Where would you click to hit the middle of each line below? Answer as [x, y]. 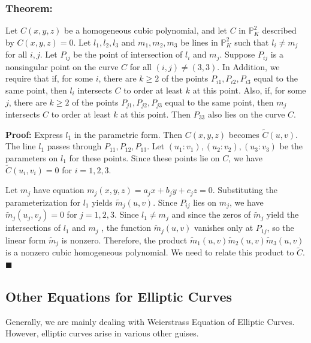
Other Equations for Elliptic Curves [119, 296]
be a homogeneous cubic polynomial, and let [146, 30]
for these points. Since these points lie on [144, 157]
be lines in [199, 42]
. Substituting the [245, 190]
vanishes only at [224, 228]
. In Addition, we [248, 66]
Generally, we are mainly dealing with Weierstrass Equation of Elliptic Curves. [150, 321]
